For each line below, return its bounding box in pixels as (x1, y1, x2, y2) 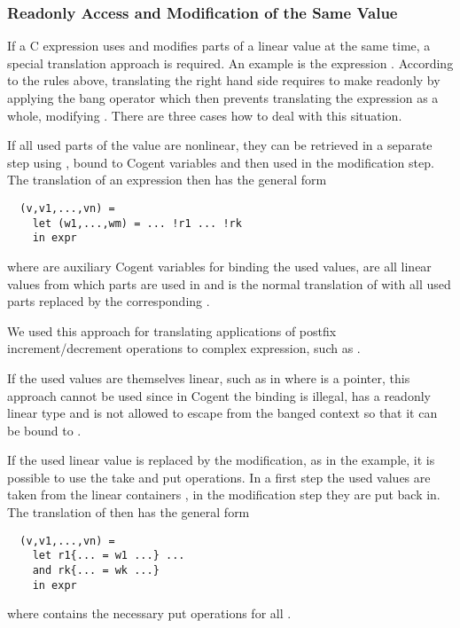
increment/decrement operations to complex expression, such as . (7, 339, 361, 357)
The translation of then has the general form (7, 503, 250, 522)
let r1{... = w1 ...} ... (32, 549, 185, 562)
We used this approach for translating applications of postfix (7, 321, 337, 340)
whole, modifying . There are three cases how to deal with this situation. (7, 106, 402, 124)
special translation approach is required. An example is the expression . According (7, 53, 454, 72)
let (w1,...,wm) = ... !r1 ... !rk (32, 216, 242, 230)
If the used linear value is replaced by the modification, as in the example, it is (7, 451, 435, 469)
